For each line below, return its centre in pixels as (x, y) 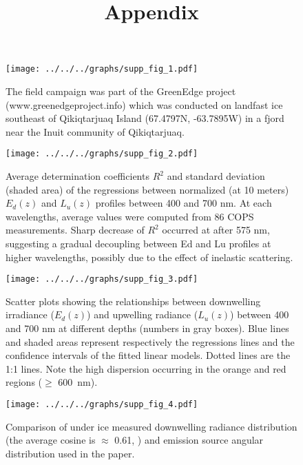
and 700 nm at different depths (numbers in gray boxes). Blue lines (147, 328)
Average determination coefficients (77, 176)
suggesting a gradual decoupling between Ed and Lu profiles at (138, 244)
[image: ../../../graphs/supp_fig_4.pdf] (102, 405)
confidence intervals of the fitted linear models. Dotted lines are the (148, 355)
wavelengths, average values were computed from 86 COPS (130, 216)
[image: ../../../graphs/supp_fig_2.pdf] (102, 154)
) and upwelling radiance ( (143, 314)
